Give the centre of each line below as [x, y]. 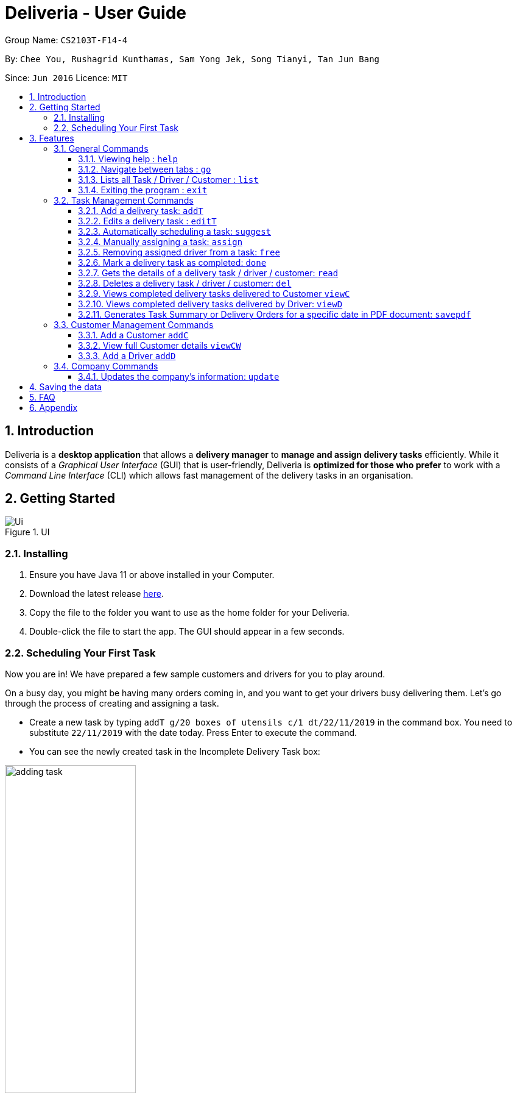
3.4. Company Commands [106, 366]
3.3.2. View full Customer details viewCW [160, 345]
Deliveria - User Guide [96, 13]
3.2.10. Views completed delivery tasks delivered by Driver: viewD [210, 304]
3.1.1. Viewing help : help [128, 159]
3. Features [52, 138]
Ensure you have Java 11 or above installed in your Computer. [152, 575]
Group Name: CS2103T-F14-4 [66, 40]
